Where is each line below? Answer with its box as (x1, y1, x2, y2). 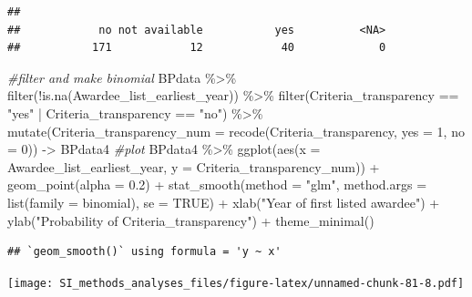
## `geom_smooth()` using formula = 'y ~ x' (7, 245, 282, 259)
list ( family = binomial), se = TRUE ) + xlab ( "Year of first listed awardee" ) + (7, 192, 440, 211)
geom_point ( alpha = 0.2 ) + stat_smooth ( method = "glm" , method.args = (7, 175, 427, 194)
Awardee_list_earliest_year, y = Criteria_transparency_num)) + (7, 157, 380, 176)
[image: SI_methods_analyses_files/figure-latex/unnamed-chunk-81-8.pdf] (7, 276, 465, 290)
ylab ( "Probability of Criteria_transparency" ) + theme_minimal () (7, 210, 375, 230)
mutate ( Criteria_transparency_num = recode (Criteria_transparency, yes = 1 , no (7, 121, 465, 140)
